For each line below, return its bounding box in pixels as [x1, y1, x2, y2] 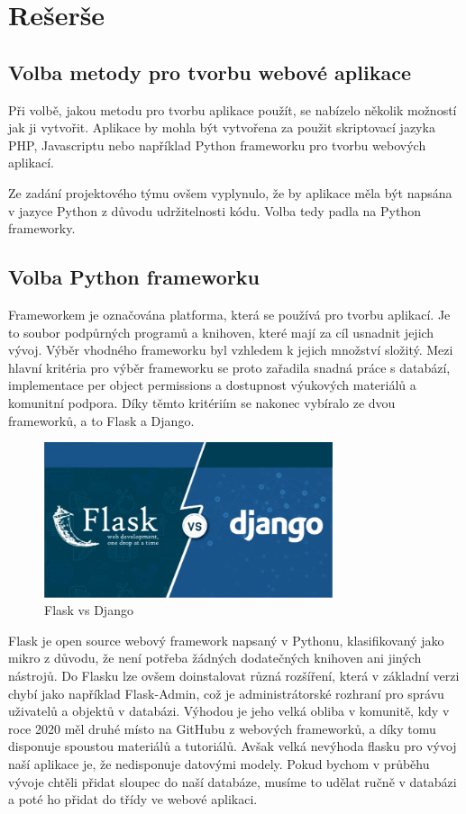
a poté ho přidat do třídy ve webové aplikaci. [8, 790, 258, 809]
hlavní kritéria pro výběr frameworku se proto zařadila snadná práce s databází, [8, 357, 451, 376]
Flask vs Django [44, 601, 133, 620]
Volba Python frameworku [8, 263, 260, 291]
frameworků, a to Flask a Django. [8, 411, 195, 430]
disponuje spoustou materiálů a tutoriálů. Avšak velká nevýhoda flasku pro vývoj [8, 737, 457, 755]
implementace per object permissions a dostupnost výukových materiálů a [8, 375, 416, 394]
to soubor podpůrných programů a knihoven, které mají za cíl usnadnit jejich [8, 322, 434, 341]
